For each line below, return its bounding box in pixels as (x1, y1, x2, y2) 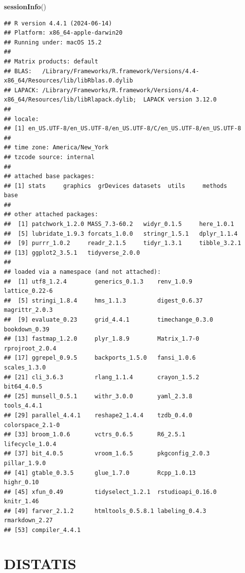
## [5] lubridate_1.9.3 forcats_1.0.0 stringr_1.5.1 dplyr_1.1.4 (4, 230, 238, 237)
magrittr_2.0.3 (4, 307, 53, 314)
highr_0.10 (4, 479, 39, 486)
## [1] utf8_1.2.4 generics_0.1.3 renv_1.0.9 (4, 278, 192, 285)
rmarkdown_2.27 (4, 517, 53, 524)
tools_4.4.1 (4, 402, 42, 409)
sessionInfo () (4, 1, 46, 11)
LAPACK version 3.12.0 (143, 96, 217, 103)
